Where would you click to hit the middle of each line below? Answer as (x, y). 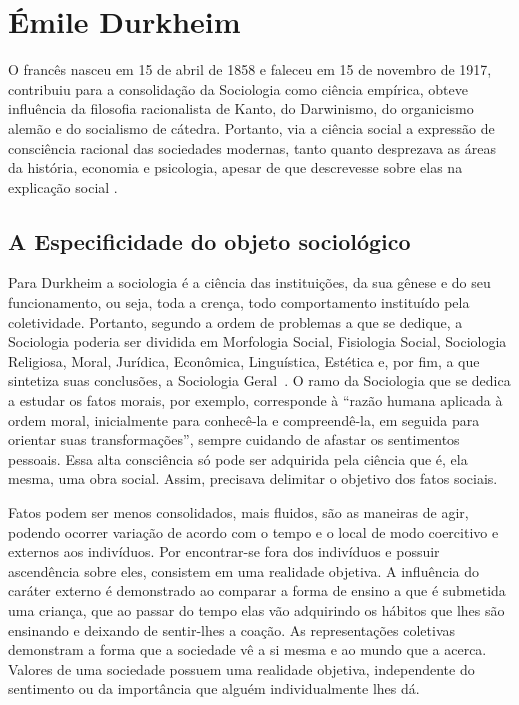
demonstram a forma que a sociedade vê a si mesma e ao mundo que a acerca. (247, 649)
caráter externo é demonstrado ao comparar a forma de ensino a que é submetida (257, 590)
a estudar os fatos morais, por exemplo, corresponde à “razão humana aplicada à (255, 400)
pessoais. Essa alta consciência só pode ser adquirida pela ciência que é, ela (238, 458)
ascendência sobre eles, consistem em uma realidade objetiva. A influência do (243, 570)
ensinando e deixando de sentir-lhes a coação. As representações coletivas (232, 629)
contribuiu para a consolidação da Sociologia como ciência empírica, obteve (238, 88)
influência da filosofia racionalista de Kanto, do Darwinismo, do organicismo (241, 108)
